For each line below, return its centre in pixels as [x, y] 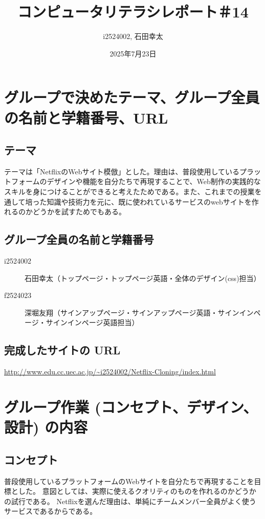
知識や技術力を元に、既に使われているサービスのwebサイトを [149, 201]
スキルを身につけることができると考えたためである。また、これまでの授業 [129, 192]
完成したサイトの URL [62, 350]
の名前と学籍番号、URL [86, 117]
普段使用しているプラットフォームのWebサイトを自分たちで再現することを [129, 481]
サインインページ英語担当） [92, 322]
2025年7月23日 [133, 53]
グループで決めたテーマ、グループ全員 [132, 97]
